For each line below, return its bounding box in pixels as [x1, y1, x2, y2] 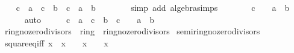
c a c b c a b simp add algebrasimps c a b [16, 1, 290, 13]
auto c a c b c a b [24, 13, 155, 25]
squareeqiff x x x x [4, 36, 108, 49]
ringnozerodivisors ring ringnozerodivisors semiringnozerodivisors [4, 25, 260, 37]
